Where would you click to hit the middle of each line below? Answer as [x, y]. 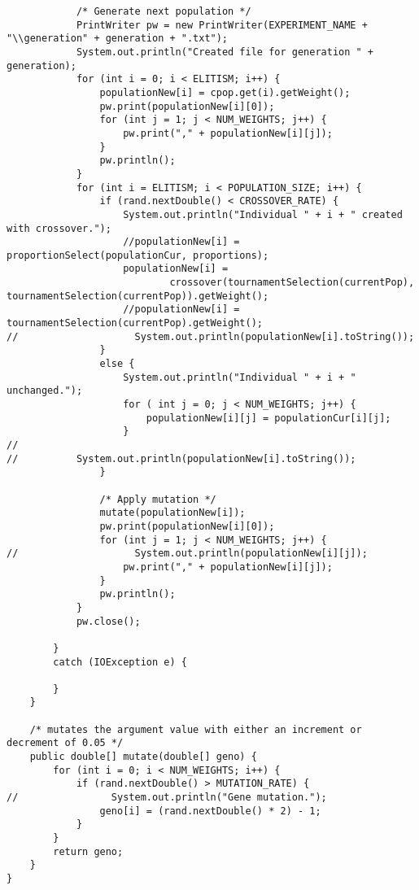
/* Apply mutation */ [158, 499]
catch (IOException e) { [120, 662]
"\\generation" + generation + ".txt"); [118, 39]
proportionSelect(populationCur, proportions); [138, 255]
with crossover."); [59, 228]
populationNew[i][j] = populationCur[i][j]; [268, 418]
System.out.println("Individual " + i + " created [263, 214]
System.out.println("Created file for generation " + [225, 52]
